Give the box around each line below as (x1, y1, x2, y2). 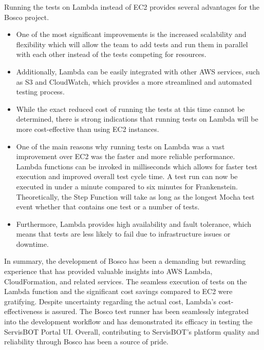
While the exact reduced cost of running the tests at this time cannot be (16, 103, 245, 114)
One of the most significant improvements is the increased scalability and (16, 29, 247, 40)
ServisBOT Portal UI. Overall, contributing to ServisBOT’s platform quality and (4, 326, 259, 337)
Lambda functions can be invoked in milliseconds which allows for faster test (16, 161, 258, 171)
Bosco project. (4, 11, 49, 22)
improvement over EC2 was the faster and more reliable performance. (16, 151, 235, 162)
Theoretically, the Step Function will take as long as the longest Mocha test (16, 191, 255, 202)
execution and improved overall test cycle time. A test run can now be (16, 171, 238, 182)
